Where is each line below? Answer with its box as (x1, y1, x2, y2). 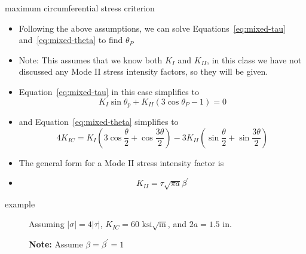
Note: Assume (29, 237, 83, 250)
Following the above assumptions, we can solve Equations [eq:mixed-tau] (19, 22, 286, 34)
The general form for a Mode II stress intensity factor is (19, 156, 224, 169)
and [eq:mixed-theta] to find (19, 33, 123, 46)
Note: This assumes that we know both (19, 53, 163, 66)
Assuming (29, 218, 65, 230)
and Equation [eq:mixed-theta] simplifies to (19, 115, 179, 128)
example (5, 197, 35, 210)
